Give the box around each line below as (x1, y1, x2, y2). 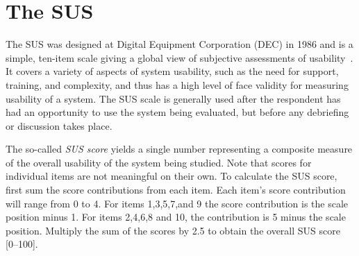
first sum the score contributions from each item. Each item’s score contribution (6, 182, 346, 197)
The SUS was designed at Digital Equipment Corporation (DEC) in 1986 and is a (6, 37, 353, 51)
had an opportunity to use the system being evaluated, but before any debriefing (6, 105, 349, 119)
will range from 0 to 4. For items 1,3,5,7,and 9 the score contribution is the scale (6, 196, 349, 210)
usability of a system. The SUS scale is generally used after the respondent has (6, 91, 341, 105)
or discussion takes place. (6, 118, 112, 133)
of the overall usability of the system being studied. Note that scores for (6, 155, 312, 169)
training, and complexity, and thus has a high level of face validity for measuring (6, 77, 349, 92)
